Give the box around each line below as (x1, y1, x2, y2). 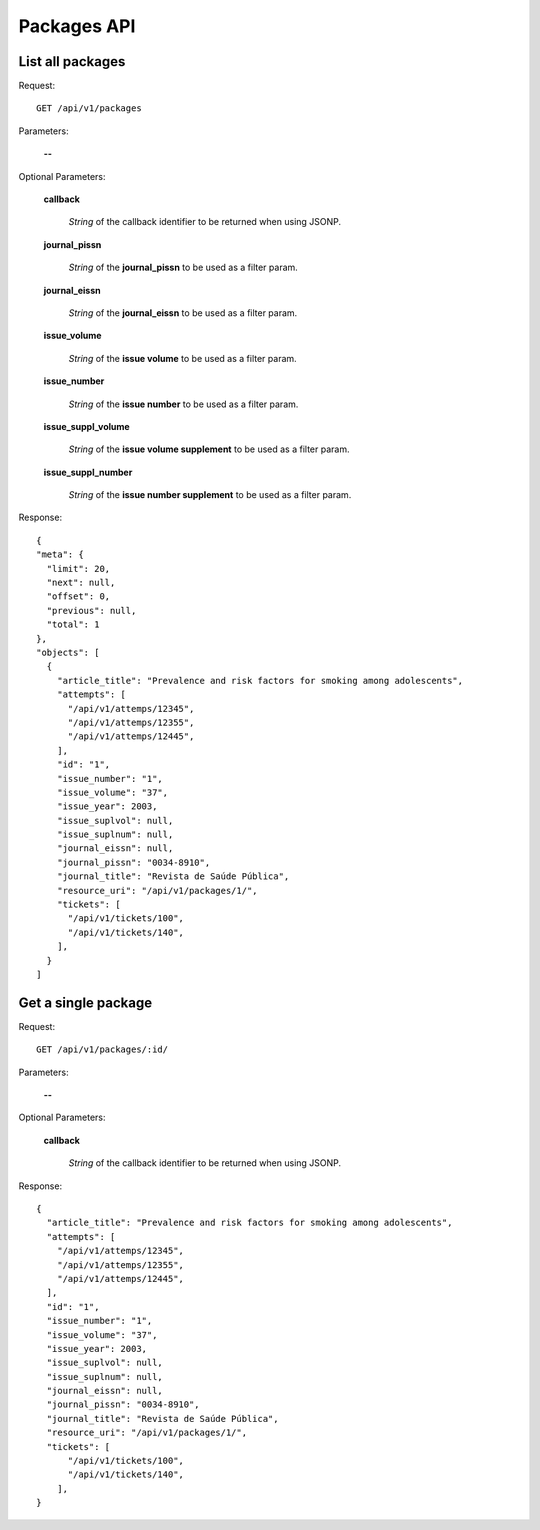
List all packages (18, 53, 126, 70)
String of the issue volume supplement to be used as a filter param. (68, 443, 350, 455)
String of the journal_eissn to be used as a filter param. (68, 306, 298, 319)
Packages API (18, 15, 136, 37)
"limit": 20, (46, 563, 111, 574)
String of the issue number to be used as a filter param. (68, 398, 299, 410)
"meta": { (36, 549, 84, 560)
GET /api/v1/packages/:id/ (36, 1044, 169, 1055)
